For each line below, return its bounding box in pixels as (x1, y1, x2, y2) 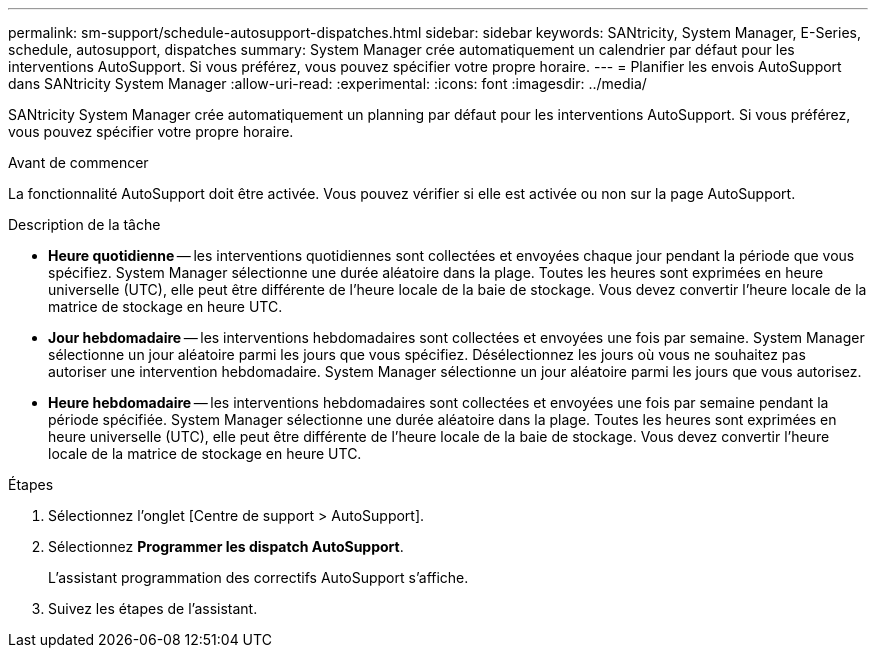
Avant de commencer (8, 154, 149, 171)
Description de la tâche (8, 216, 161, 233)
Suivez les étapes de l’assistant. (48, 600, 258, 617)
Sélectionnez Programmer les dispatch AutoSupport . (48, 538, 404, 555)
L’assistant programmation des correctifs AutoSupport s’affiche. (48, 569, 469, 586)
